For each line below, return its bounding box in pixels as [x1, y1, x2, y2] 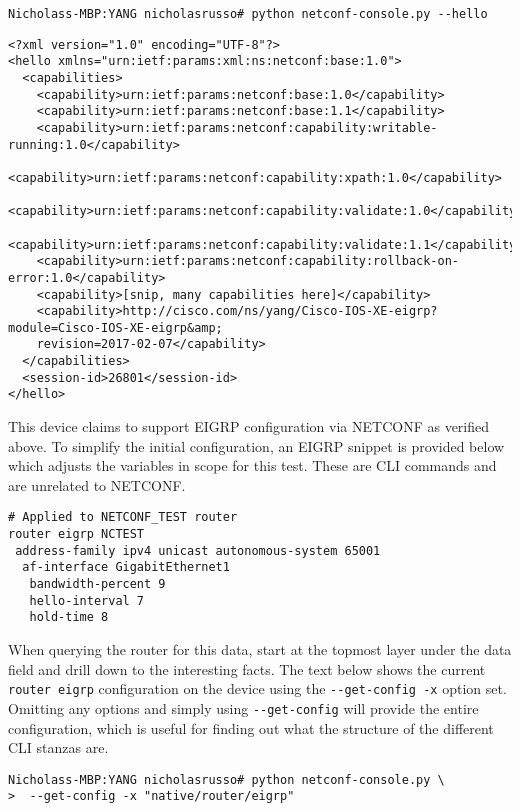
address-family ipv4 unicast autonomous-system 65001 [15, 543, 381, 558]
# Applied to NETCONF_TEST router [8, 510, 238, 525]
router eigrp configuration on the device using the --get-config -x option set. [8, 678, 507, 699]
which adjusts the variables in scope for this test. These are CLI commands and [8, 455, 497, 476]
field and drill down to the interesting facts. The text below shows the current [8, 658, 486, 679]
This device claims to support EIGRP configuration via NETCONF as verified [8, 416, 490, 437]
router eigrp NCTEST [8, 527, 145, 542]
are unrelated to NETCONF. [8, 474, 186, 495]
